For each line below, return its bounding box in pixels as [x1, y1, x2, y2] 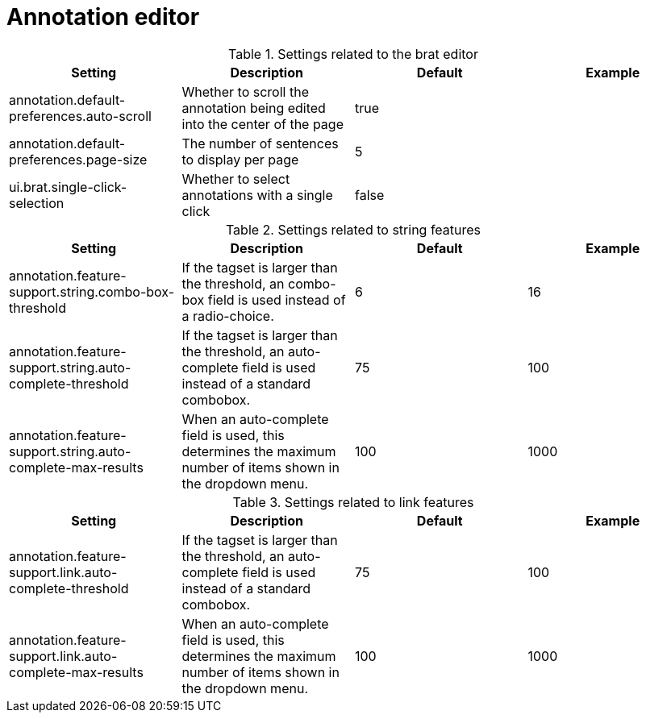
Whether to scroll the [181, 83, 309, 100]
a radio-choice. [181, 307, 274, 324]
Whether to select [181, 170, 290, 187]
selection [9, 194, 65, 211]
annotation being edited [181, 99, 326, 116]
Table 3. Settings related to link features [232, 493, 474, 510]
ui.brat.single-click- [9, 178, 127, 195]
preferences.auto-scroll [9, 107, 152, 124]
